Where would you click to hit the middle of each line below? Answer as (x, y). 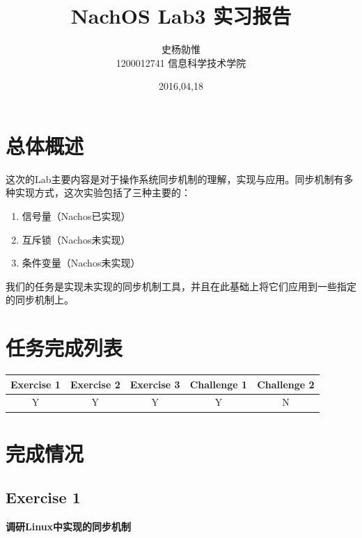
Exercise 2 (95, 384)
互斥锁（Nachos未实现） (76, 239)
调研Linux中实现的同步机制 (69, 527)
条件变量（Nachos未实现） (81, 263)
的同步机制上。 (40, 300)
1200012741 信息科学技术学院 (181, 62)
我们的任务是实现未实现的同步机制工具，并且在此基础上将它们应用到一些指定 (181, 286)
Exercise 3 (155, 384)
